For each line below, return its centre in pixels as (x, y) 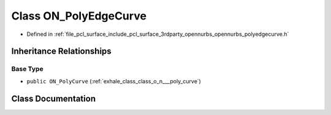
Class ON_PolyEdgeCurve (79, 16)
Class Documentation (54, 98)
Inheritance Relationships (61, 51)
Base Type (27, 69)
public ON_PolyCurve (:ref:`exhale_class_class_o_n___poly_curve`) (114, 81)
